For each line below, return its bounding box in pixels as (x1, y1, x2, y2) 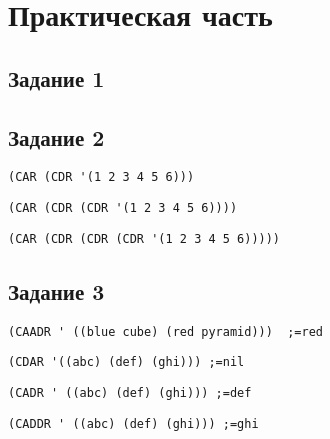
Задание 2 (8, 121, 105, 152)
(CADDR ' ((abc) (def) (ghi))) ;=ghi (8, 416, 259, 431)
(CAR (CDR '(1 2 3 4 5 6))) (8, 170, 195, 185)
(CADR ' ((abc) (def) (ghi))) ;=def (8, 385, 252, 400)
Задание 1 (8, 62, 105, 93)
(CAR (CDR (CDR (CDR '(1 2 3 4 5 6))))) (8, 231, 281, 246)
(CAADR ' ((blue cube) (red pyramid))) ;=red (8, 324, 323, 339)
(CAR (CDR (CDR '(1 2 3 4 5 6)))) (8, 201, 238, 216)
